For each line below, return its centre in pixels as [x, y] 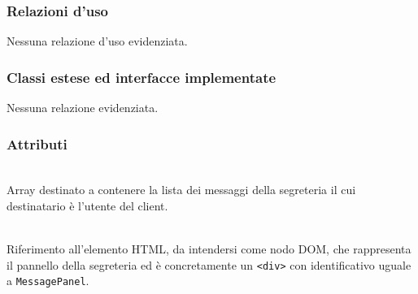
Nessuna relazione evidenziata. [83, 108]
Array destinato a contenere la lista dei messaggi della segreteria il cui [181, 190]
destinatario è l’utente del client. [87, 206]
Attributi [37, 143]
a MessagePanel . [48, 281]
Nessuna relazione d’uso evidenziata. [97, 41]
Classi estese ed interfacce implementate [142, 77]
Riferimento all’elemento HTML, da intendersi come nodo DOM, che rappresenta [209, 249]
